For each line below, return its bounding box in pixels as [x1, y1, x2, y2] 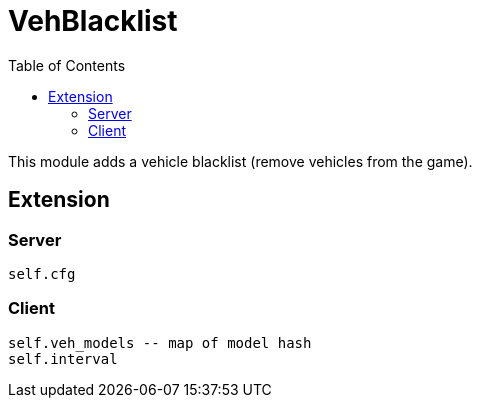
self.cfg [8, 265, 76, 282]
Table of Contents [8, 56, 126, 74]
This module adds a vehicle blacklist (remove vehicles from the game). [8, 152, 473, 170]
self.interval [8, 350, 118, 367]
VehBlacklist [8, 4, 178, 38]
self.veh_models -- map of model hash [8, 334, 312, 351]
